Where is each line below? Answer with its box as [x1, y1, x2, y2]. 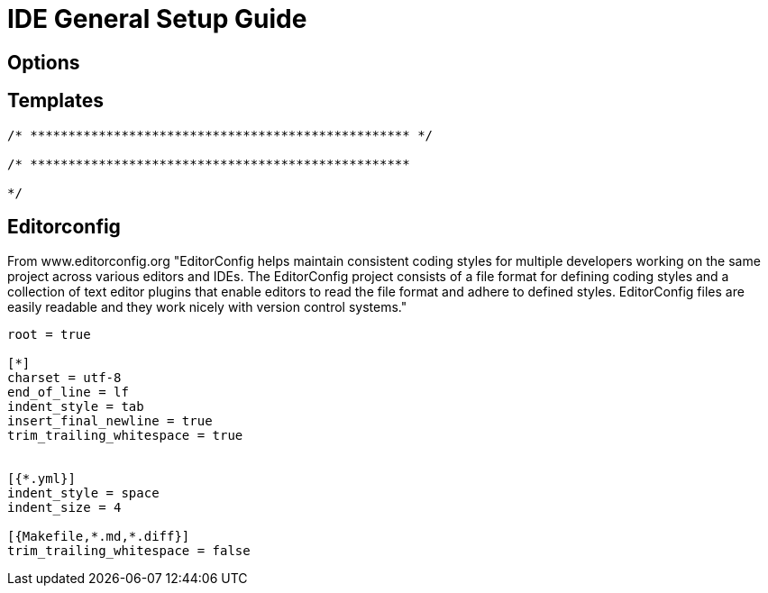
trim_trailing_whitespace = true [7, 428, 243, 443]
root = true [7, 327, 91, 342]
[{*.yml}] [7, 471, 76, 487]
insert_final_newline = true [7, 414, 213, 429]
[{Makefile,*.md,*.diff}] [7, 529, 190, 544]
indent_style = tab [7, 399, 144, 415]
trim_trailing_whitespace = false [7, 543, 251, 559]
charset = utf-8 [7, 370, 122, 386]
